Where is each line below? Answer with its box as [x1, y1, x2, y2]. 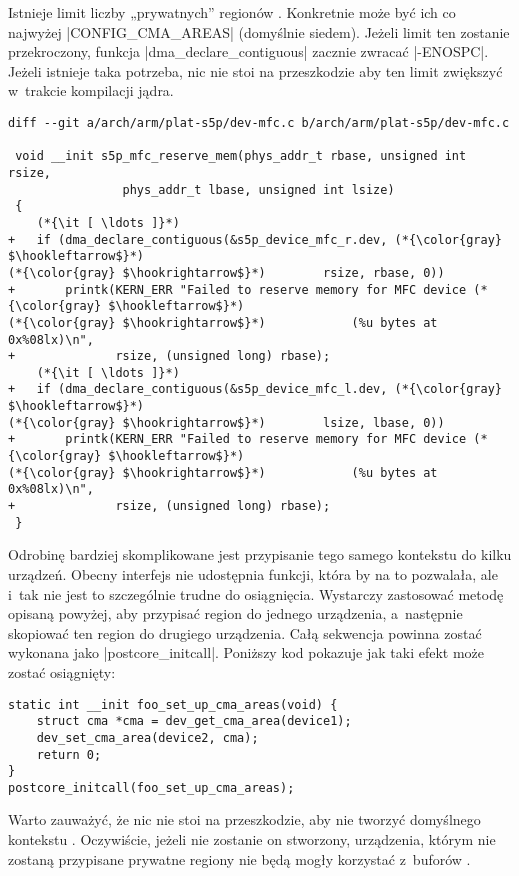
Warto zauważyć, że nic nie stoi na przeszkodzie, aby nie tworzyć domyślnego [8, 809, 481, 830]
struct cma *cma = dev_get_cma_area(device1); [36, 714, 352, 729]
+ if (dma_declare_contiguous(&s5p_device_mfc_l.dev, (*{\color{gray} [8, 382, 502, 397]
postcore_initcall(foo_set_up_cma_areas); [8, 780, 295, 795]
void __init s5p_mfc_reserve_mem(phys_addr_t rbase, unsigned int [15, 149, 467, 164]
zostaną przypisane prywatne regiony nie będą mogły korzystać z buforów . [8, 848, 471, 869]
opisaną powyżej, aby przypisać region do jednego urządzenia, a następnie [8, 603, 463, 624]
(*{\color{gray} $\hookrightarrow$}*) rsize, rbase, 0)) [8, 265, 445, 280]
